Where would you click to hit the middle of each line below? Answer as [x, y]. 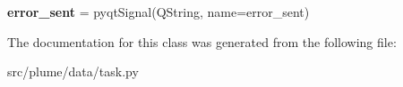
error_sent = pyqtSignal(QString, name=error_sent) [159, 12]
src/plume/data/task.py [73, 71]
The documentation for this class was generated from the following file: [202, 41]
